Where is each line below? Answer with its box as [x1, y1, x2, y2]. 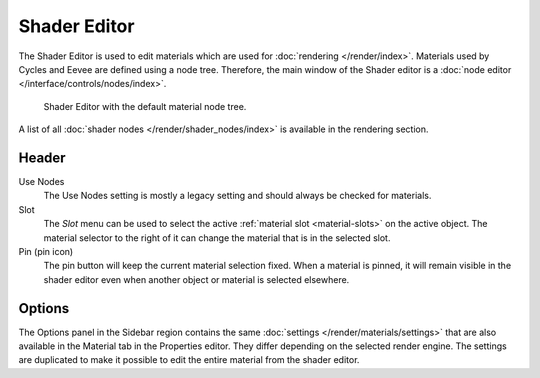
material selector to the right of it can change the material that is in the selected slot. [43, 231, 391, 244]
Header [18, 149, 66, 166]
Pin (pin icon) [18, 245, 74, 257]
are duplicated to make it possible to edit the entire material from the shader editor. [18, 354, 360, 366]
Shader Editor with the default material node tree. [43, 100, 247, 112]
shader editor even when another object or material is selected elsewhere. [43, 273, 350, 285]
